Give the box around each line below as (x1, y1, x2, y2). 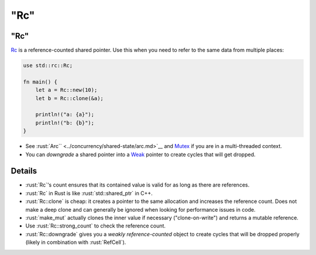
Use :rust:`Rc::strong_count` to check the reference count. (25, 222, 166, 229)
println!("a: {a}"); (35, 111, 95, 118)
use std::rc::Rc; (23, 62, 73, 69)
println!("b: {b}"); (35, 119, 95, 126)
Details (11, 166, 37, 176)
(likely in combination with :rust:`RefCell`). (25, 239, 126, 246)
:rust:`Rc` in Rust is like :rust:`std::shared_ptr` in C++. (25, 189, 153, 197)
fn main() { (23, 78, 58, 85)
